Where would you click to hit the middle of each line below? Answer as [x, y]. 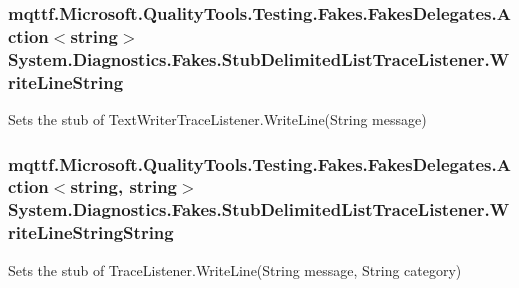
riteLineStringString [91, 232]
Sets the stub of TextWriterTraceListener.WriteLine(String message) [217, 118]
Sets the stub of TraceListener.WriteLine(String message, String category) [235, 269]
